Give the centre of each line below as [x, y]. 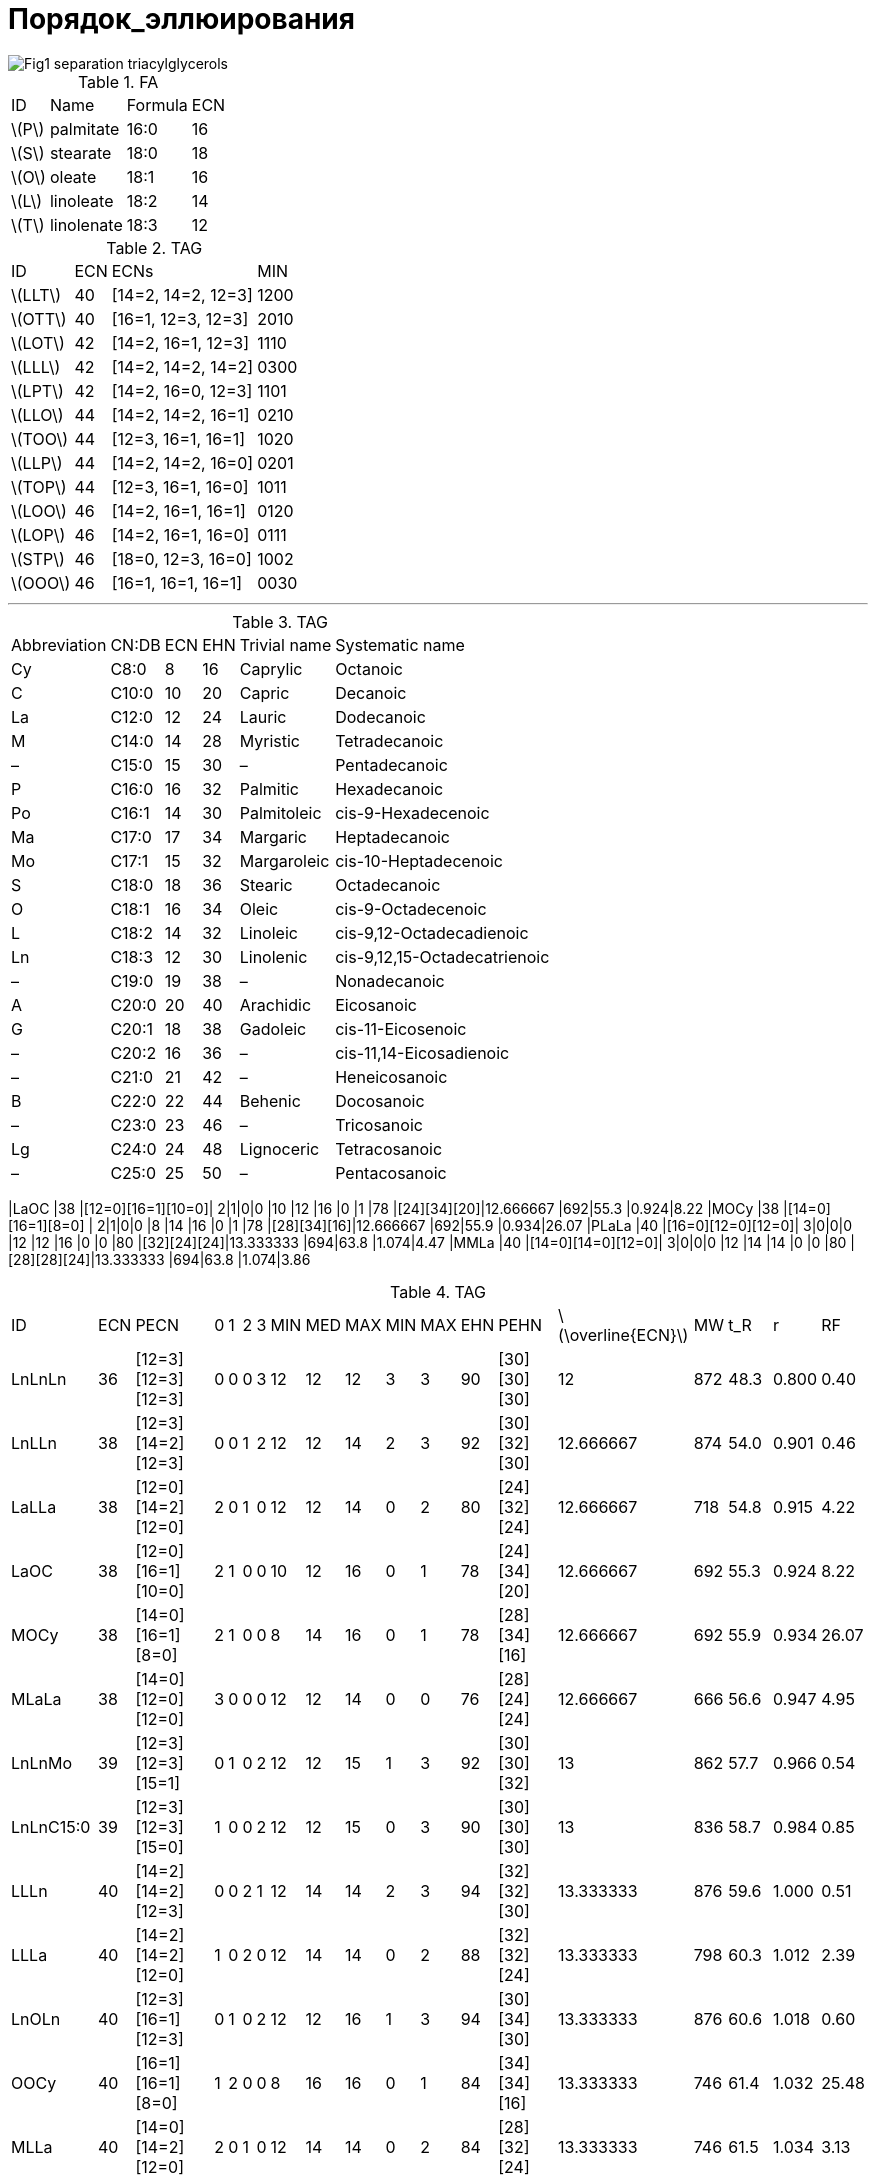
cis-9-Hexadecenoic [412, 812]
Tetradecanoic [389, 740]
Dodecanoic [380, 716]
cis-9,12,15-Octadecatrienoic [442, 956]
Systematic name [400, 644]
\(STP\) [38, 558]
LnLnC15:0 [51, 1826]
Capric [264, 692]
